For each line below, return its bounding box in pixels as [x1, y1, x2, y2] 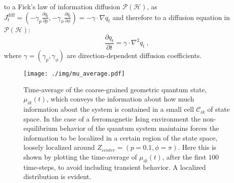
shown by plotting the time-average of [23, 152, 137, 162]
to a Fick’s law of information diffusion [4, 1, 121, 11]
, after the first [162, 152, 207, 162]
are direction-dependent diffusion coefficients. [66, 50, 202, 61]
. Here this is [178, 142, 216, 152]
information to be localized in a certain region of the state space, [23, 132, 217, 142]
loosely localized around [23, 142, 95, 152]
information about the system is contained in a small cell [23, 104, 194, 114]
